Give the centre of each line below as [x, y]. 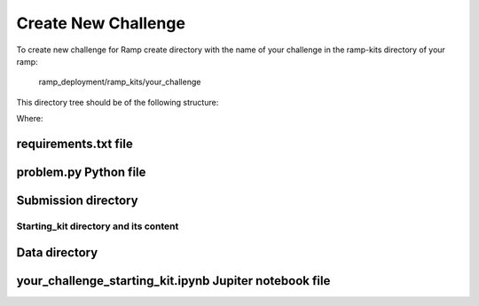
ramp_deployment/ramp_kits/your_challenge [120, 82]
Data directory [57, 252]
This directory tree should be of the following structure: [118, 102]
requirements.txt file [75, 143]
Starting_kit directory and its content [98, 226]
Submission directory [77, 200]
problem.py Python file [81, 172]
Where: [30, 119]
